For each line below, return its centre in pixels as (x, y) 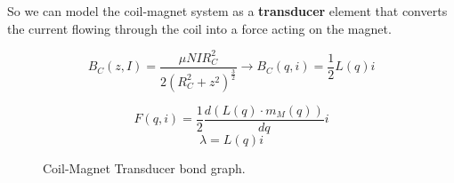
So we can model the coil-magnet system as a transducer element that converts (227, 11)
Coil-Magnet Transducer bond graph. (144, 168)
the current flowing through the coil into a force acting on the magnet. (199, 28)
